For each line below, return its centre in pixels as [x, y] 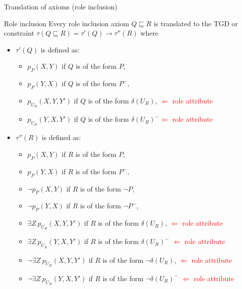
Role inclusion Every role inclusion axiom [67, 23]
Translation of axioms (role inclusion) [61, 6]
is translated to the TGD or [196, 23]
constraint [19, 33]
